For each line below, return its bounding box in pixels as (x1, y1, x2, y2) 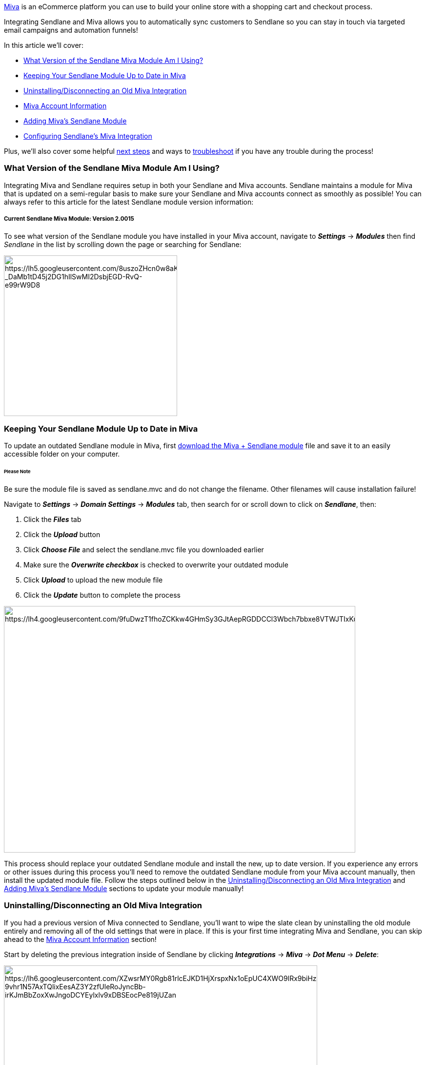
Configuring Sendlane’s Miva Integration (23, 132, 152, 140)
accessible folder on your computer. (4, 450, 120, 459)
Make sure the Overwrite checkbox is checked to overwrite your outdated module (23, 560, 288, 569)
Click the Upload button (23, 530, 101, 539)
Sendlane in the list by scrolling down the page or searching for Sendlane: (4, 240, 242, 249)
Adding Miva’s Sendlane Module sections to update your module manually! (4, 884, 244, 893)
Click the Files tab (23, 515, 81, 523)
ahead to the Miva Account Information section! (4, 935, 157, 943)
